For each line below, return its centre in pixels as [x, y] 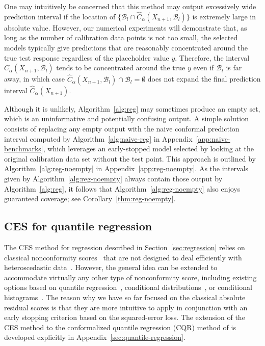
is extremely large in [224, 16]
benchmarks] [24, 149]
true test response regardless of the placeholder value [87, 57]
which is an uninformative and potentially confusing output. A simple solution [126, 118]
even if [204, 68]
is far [234, 68]
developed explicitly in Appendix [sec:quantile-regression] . [95, 337]
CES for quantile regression [78, 226]
